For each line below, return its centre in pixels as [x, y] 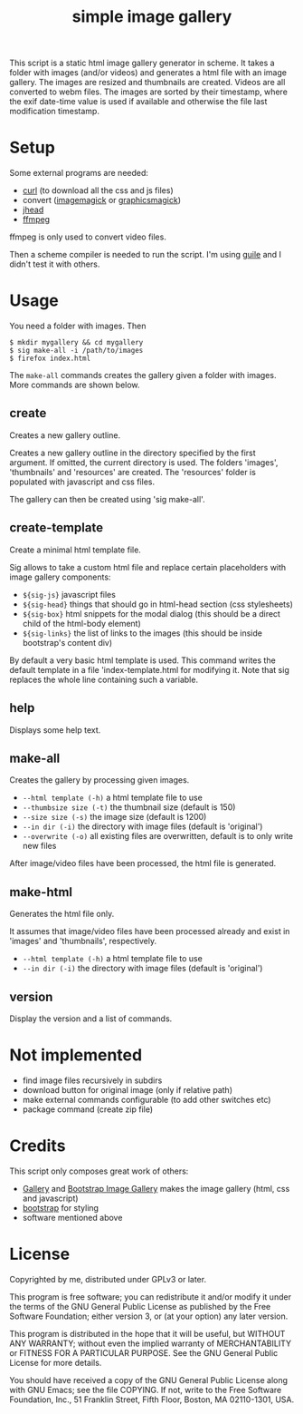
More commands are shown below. [75, 385]
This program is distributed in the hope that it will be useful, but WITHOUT [147, 1333]
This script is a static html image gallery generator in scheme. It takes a [142, 63]
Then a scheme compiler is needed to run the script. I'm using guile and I [146, 255]
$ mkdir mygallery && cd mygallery [76, 343]
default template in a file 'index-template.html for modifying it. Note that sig [149, 669]
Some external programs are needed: [79, 173]
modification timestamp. [54, 112]
